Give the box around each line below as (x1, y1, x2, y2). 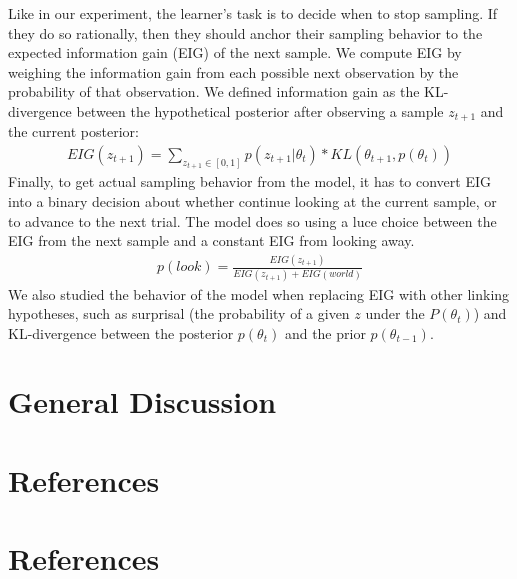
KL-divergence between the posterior (8, 322, 234, 343)
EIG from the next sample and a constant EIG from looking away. (8, 230, 415, 251)
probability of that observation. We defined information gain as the (8, 81, 420, 102)
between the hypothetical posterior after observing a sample (76, 100, 444, 121)
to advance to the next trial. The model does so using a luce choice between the (8, 210, 497, 231)
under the (365, 303, 425, 324)
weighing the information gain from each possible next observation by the (8, 61, 459, 82)
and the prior (284, 322, 366, 343)
